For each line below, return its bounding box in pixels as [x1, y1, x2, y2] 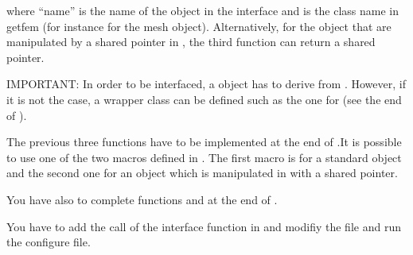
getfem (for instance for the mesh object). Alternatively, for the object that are [6, 17, 392, 34]
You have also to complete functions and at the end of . [6, 191, 278, 207]
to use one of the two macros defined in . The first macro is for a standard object [6, 149, 402, 165]
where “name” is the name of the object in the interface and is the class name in [6, 2, 399, 18]
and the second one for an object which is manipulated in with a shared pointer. [6, 164, 398, 181]
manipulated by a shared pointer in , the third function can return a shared [6, 33, 376, 50]
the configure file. [6, 234, 91, 250]
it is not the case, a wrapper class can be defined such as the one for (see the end [6, 91, 402, 107]
